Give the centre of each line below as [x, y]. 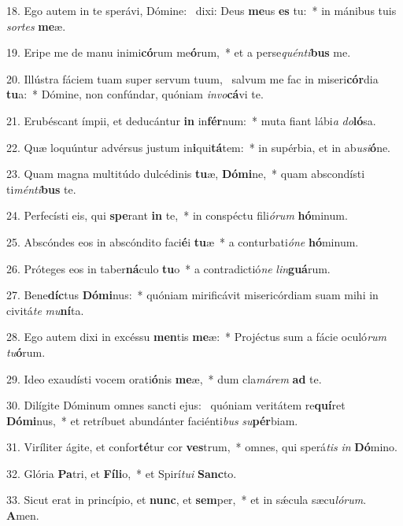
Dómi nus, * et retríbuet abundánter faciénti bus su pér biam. [152, 420]
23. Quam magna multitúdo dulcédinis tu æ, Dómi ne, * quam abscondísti [186, 174]
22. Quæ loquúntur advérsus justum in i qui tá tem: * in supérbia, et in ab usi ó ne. [199, 147]
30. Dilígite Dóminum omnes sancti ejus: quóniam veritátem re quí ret [176, 405]
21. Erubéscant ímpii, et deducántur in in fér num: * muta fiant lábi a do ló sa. [191, 120]
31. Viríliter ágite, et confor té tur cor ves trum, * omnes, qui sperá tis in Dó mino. [202, 447]
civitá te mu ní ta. [45, 310]
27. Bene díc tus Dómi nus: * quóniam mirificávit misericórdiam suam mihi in [192, 295]
